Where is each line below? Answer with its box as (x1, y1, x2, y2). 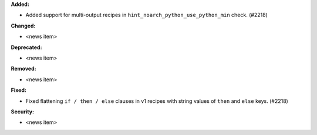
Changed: (11, 22, 36, 29)
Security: (11, 108, 35, 115)
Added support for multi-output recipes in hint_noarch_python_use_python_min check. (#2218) (25, 12, 268, 19)
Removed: (11, 65, 36, 72)
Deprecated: (11, 44, 42, 51)
